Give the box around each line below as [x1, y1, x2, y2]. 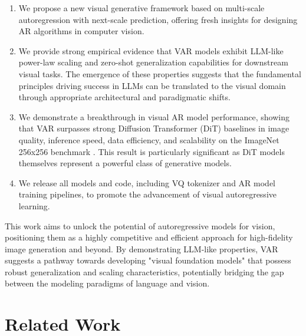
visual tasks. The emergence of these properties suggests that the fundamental [18, 67, 301, 80]
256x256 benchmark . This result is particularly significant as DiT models [18, 145, 285, 157]
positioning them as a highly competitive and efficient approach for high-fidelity [5, 231, 293, 243]
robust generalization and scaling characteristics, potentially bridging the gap [5, 265, 284, 278]
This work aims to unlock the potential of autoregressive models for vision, [5, 219, 275, 232]
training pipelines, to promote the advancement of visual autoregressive [18, 188, 277, 200]
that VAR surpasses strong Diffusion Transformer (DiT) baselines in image [18, 122, 289, 134]
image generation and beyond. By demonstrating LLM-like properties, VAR [5, 242, 278, 255]
